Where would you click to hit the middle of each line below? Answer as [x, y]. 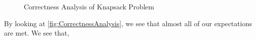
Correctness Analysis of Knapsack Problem [89, 6]
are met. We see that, [37, 33]
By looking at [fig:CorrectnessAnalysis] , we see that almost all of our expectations [128, 23]
